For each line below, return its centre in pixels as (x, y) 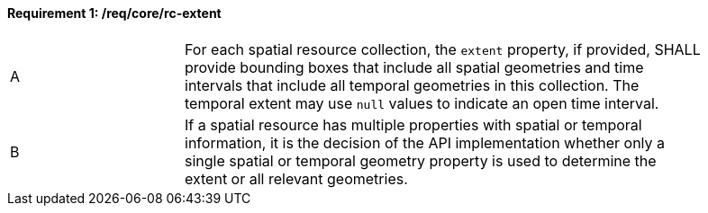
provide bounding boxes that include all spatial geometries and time (414, 67)
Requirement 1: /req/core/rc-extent (114, 13)
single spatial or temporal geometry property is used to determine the (421, 160)
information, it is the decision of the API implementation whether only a (425, 142)
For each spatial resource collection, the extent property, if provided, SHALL (443, 49)
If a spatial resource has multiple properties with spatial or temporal (413, 124)
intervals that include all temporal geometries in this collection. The (412, 85)
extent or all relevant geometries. (296, 178)
